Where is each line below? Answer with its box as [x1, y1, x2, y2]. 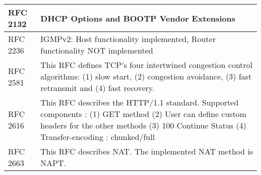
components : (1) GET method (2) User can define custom [40, 108, 246, 119]
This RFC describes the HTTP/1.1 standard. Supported [40, 96, 239, 108]
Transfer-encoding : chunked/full [40, 131, 155, 142]
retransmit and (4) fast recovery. [40, 82, 155, 93]
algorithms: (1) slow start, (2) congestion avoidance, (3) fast [40, 70, 252, 82]
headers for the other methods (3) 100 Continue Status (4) [40, 119, 246, 131]
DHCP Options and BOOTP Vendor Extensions [40, 12, 235, 24]
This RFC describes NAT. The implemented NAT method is [40, 145, 253, 157]
